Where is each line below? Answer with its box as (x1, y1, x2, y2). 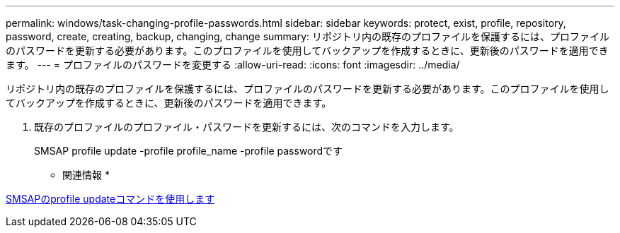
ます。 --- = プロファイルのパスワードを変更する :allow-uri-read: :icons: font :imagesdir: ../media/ (6, 59, 460, 71)
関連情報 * (62, 169, 110, 181)
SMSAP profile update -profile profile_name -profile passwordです (34, 145, 343, 157)
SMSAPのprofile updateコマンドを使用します (6, 193, 215, 205)
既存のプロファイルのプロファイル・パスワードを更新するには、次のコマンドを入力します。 (34, 121, 459, 133)
